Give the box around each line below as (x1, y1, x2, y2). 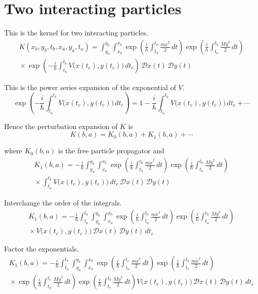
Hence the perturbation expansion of (4, 120, 118, 131)
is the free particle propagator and (58, 145, 164, 156)
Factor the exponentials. (4, 243, 79, 254)
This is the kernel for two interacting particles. (4, 27, 149, 38)
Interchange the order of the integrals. (4, 197, 122, 207)
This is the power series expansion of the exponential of (4, 81, 176, 92)
